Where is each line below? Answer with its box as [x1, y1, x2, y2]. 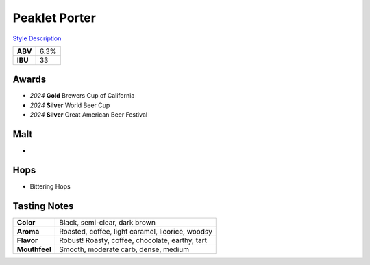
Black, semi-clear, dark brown [59, 217, 156, 227]
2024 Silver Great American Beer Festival [29, 111, 147, 119]
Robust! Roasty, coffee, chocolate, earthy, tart [59, 236, 208, 245]
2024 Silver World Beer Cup [29, 101, 110, 109]
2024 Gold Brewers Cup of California [29, 92, 135, 100]
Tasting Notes [12, 200, 74, 212]
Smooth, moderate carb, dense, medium [59, 245, 190, 254]
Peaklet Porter [12, 10, 96, 25]
